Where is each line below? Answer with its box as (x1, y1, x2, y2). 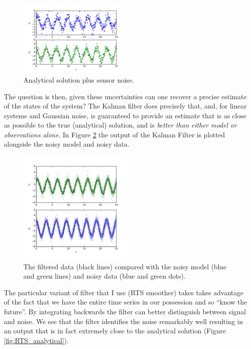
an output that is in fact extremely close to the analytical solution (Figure (4, 326, 226, 336)
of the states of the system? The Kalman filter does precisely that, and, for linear (4, 101, 247, 111)
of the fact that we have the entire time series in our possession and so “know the (4, 297, 247, 307)
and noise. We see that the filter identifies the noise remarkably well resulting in (4, 316, 243, 326)
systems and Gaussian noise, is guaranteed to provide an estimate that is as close (4, 110, 247, 120)
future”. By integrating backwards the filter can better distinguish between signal (4, 306, 246, 317)
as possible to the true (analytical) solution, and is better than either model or (4, 120, 237, 130)
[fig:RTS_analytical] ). (4, 335, 69, 345)
